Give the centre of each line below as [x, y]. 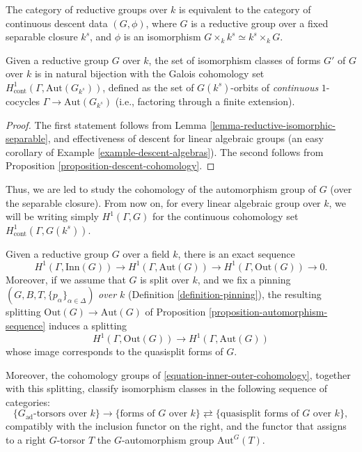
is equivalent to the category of [245, 9]
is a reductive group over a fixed [260, 23]
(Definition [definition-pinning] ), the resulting [225, 294]
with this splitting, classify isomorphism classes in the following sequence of [167, 388]
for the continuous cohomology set [225, 216]
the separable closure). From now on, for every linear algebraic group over [163, 202]
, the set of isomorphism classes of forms [235, 60]
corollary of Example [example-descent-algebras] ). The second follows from [165, 151]
